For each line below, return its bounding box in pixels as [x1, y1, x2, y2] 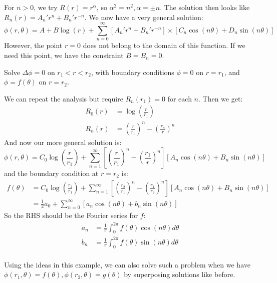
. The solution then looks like [160, 2, 250, 12]
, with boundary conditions [91, 66, 174, 77]
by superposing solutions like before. [124, 269, 235, 279]
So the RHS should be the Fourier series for [4, 210, 138, 220]
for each [167, 93, 192, 103]
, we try [34, 2, 58, 12]
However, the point [4, 40, 63, 50]
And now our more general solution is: [4, 136, 122, 147]
